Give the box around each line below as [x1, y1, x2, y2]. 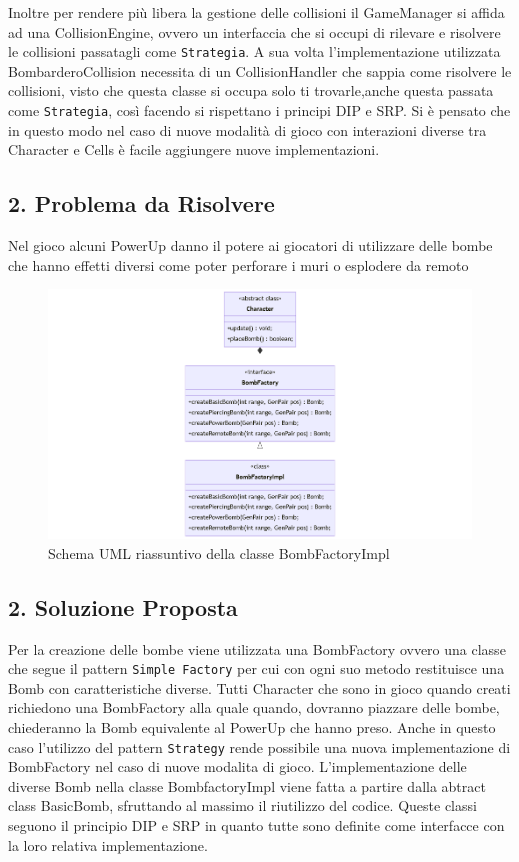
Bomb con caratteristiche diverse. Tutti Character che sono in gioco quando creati [8, 677, 511, 698]
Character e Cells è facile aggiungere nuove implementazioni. [8, 139, 380, 160]
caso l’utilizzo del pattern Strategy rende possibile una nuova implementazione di [8, 736, 511, 757]
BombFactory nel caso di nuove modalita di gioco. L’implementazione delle [8, 756, 467, 777]
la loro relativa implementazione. [8, 834, 208, 855]
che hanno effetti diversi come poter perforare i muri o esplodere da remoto [8, 254, 469, 275]
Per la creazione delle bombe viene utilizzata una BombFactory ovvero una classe [8, 638, 506, 659]
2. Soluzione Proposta [8, 591, 238, 622]
